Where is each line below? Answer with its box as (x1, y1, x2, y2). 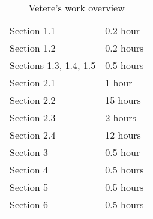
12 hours (105, 128, 141, 142)
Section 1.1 (10, 23, 56, 37)
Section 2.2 (10, 93, 56, 107)
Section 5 (10, 180, 49, 194)
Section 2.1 (10, 76, 56, 89)
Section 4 (10, 163, 49, 176)
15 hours (105, 93, 141, 107)
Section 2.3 (10, 110, 56, 124)
